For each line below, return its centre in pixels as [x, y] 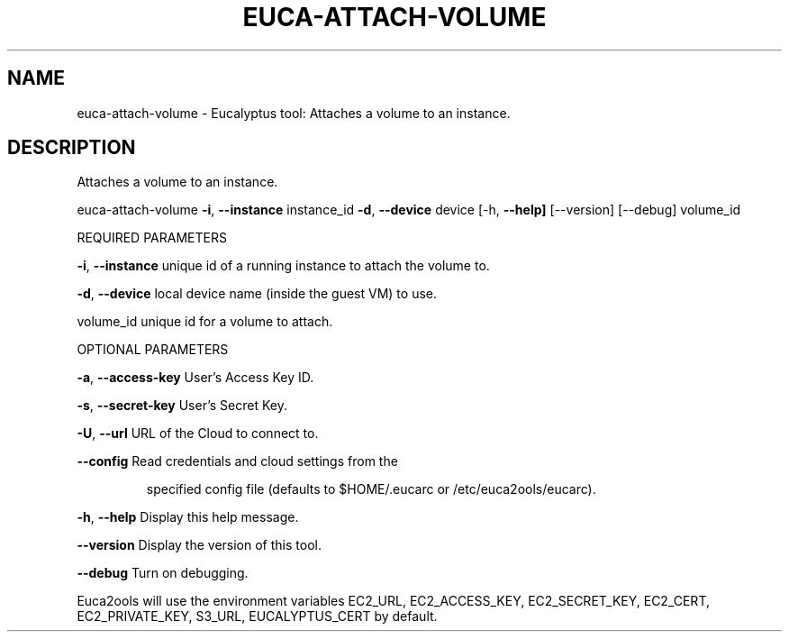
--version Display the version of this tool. [199, 545]
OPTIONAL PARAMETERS [153, 350]
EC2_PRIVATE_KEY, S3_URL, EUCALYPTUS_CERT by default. [257, 616]
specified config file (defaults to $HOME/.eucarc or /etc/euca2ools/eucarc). [371, 489]
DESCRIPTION [72, 148]
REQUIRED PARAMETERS [152, 238]
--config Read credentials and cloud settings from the [237, 461]
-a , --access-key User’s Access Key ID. [195, 378]
